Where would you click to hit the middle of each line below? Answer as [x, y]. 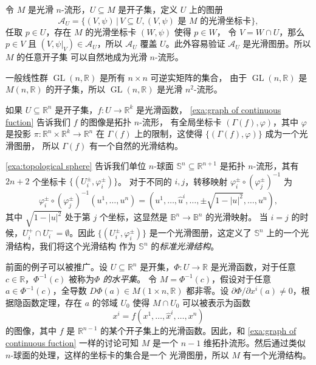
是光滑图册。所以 [277, 43]
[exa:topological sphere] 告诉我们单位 [76, 166]
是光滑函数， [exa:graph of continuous [209, 109]
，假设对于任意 [242, 278]
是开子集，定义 [148, 9]
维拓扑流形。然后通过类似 [254, 343]
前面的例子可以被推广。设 [57, 267]
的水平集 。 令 [130, 278]
